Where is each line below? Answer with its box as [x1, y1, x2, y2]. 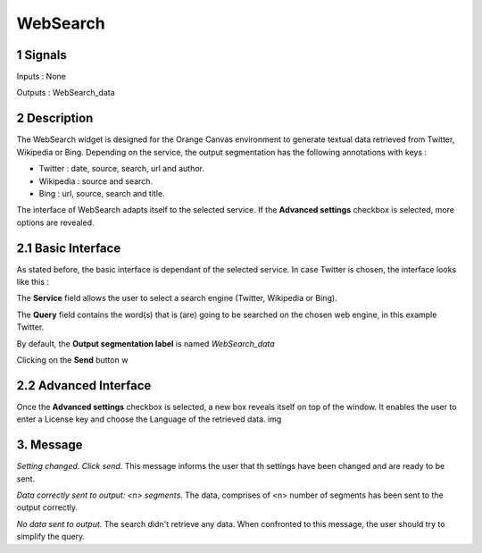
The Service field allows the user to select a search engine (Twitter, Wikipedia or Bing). [16, 293, 338, 304]
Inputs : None [16, 71, 66, 82]
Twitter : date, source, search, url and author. [38, 163, 205, 174]
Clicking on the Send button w [16, 354, 129, 365]
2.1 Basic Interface [16, 240, 121, 256]
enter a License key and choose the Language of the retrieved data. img [16, 414, 282, 424]
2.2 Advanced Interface [16, 378, 152, 393]
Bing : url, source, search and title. [38, 188, 165, 198]
